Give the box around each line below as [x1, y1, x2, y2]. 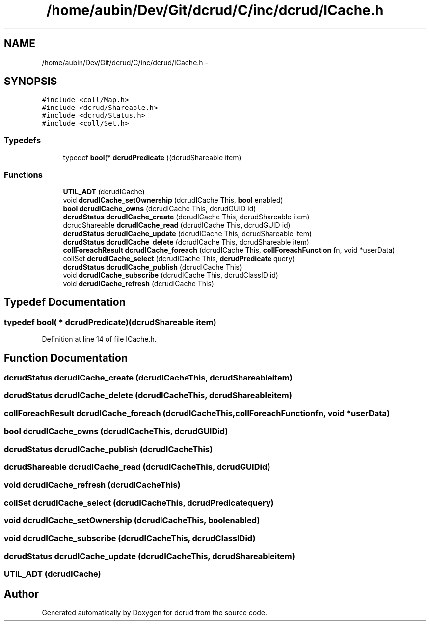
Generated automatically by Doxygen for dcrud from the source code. [42, 608, 268, 617]
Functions [4, 169, 43, 180]
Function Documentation [4, 352, 128, 364]
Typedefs [4, 135, 41, 145]
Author [4, 587, 39, 600]
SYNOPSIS [4, 75, 57, 88]
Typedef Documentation [4, 296, 126, 309]
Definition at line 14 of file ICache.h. [42, 335, 157, 344]
